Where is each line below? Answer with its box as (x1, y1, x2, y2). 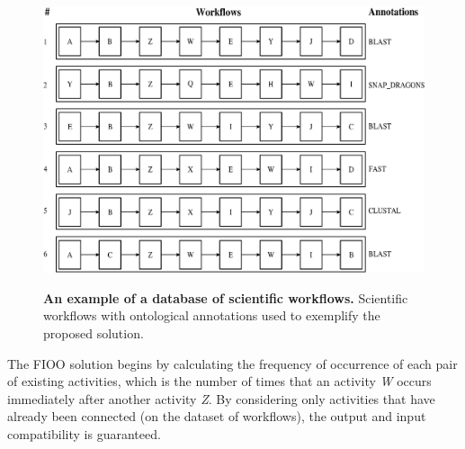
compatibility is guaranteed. (7, 424, 161, 443)
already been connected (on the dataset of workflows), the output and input (7, 407, 426, 426)
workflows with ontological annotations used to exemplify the (43, 306, 380, 325)
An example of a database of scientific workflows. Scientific (43, 288, 408, 307)
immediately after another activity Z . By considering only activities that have (7, 389, 435, 408)
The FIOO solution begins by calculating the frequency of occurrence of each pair (7, 354, 458, 373)
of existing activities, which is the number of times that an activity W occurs (7, 372, 432, 391)
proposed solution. (43, 324, 144, 342)
